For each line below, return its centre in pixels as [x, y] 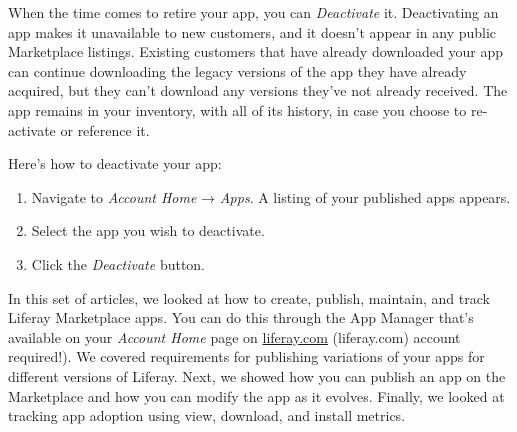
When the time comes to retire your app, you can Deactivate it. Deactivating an [253, 12]
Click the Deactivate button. [118, 263]
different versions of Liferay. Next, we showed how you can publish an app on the [257, 375]
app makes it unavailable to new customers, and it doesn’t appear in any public [252, 31]
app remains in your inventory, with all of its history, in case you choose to [237, 109]
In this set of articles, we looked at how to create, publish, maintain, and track [249, 297]
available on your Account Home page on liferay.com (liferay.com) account [234, 336]
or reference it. [105, 129]
